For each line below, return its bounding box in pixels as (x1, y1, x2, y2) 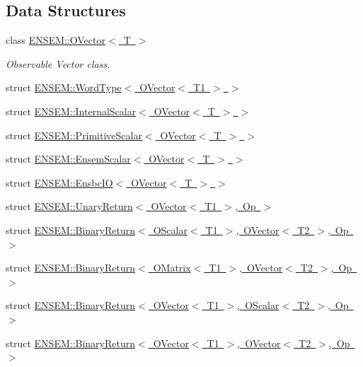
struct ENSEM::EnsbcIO (6, 175, 113, 190)
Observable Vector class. (6, 56, 110, 71)
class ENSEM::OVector (6, 33, 105, 47)
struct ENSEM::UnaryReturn (6, 199, 133, 214)
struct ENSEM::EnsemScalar (6, 151, 131, 166)
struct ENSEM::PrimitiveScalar (6, 127, 142, 142)
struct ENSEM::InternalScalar (6, 103, 137, 118)
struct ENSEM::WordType (6, 80, 122, 95)
